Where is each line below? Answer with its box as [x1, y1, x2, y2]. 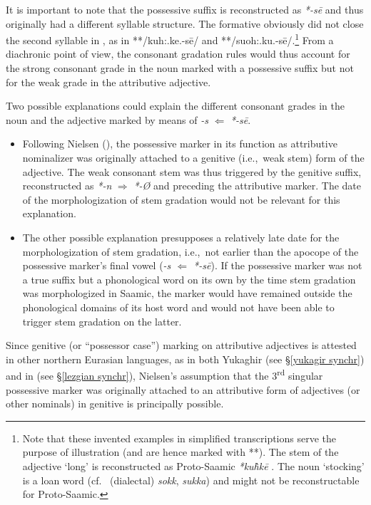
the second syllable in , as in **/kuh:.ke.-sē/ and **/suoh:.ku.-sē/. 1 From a [6, 31, 334, 47]
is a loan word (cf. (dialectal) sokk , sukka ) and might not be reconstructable [22, 472, 360, 487]
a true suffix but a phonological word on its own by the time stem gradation [22, 271, 356, 286]
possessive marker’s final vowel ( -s [22, 258, 171, 273]
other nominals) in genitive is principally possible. [6, 396, 224, 411]
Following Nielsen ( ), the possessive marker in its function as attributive [22, 136, 337, 151]
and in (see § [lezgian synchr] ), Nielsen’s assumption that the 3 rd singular [6, 366, 323, 382]
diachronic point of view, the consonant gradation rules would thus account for [6, 46, 350, 61]
